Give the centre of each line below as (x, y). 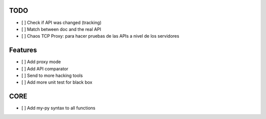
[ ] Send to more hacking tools (52, 75)
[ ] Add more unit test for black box (57, 82)
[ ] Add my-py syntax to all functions (58, 108)
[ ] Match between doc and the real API (61, 29)
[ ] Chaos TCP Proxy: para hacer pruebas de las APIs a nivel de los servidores (100, 36)
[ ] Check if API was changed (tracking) (62, 23)
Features (23, 50)
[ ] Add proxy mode (41, 62)
